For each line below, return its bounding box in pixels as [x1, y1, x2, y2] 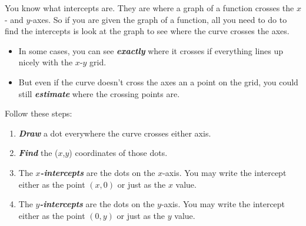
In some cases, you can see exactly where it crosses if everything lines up [18, 44, 284, 56]
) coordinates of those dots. [69, 147, 168, 159]
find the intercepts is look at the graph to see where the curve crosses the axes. [5, 25, 290, 37]
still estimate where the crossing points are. [18, 87, 180, 99]
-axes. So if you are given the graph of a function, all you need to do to [30, 13, 287, 25]
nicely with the [18, 56, 73, 68]
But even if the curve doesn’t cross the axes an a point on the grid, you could [18, 75, 298, 88]
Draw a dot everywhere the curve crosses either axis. [18, 127, 211, 139]
